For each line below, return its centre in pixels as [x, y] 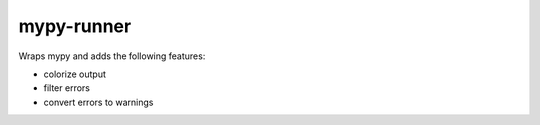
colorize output [75, 74]
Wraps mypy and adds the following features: [112, 56]
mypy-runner [75, 26]
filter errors [66, 88]
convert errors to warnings [98, 102]
